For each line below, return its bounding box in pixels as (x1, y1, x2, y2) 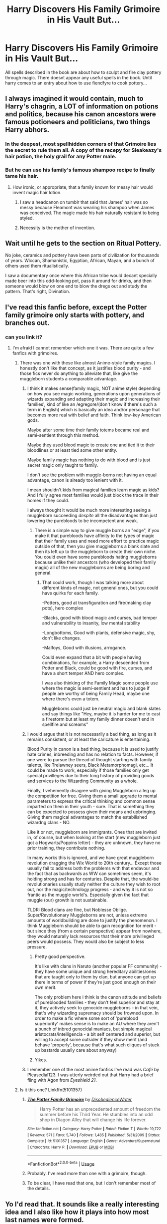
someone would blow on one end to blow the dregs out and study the (5, 283, 148, 289)
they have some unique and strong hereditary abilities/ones (34, 968, 157, 974)
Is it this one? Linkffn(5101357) (19, 1087, 83, 1093)
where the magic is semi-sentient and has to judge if (42, 685, 150, 691)
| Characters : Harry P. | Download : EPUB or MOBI (27, 1145, 114, 1150)
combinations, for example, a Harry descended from (42, 660, 150, 666)
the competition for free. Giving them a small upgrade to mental (27, 793, 158, 799)
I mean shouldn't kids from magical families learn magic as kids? (27, 487, 160, 493)
